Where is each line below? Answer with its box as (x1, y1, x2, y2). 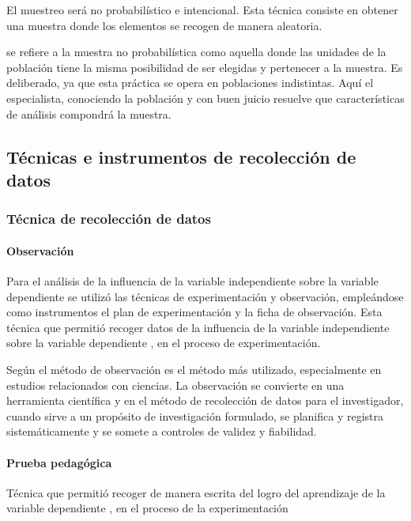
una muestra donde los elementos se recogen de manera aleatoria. (6, 17, 322, 33)
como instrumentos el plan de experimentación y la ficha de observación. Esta (6, 304, 383, 320)
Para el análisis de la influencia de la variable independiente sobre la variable (6, 272, 379, 289)
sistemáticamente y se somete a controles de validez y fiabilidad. (6, 423, 317, 440)
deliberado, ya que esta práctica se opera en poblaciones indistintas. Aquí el (6, 74, 374, 91)
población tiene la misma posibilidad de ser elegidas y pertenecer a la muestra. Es (6, 59, 403, 75)
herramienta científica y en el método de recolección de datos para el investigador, (6, 392, 404, 409)
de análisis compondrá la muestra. (6, 105, 172, 122)
